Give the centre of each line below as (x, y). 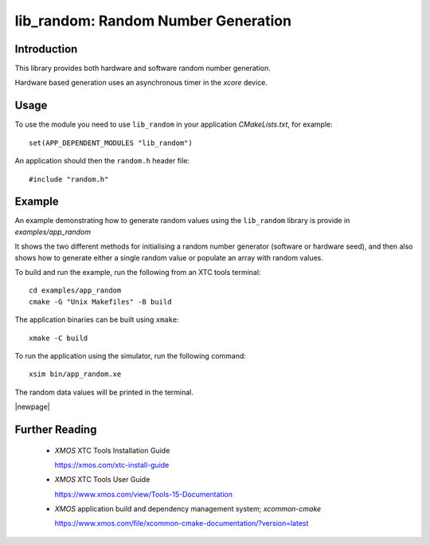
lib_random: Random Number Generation (153, 21)
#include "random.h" (69, 179)
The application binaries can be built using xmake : (97, 320)
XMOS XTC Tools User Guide (102, 480)
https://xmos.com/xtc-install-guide (112, 465)
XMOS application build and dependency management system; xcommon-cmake (188, 509)
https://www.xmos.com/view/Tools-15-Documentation (143, 494)
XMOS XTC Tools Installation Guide (112, 450)
